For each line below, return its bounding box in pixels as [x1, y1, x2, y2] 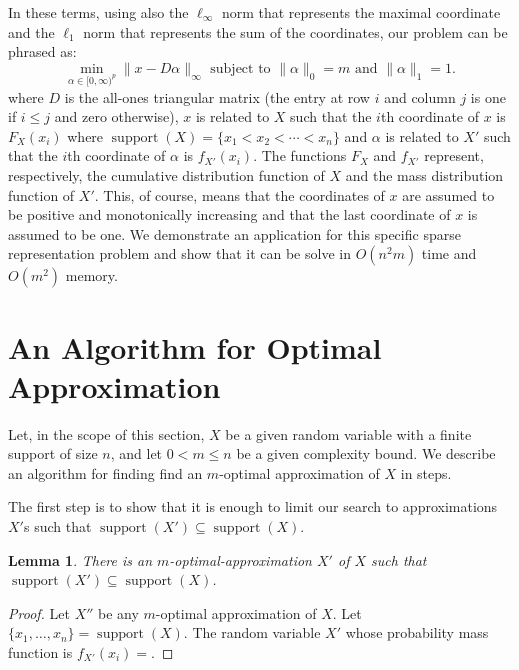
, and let [110, 443, 163, 464]
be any [98, 602, 139, 623]
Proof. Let [8, 602, 70, 623]
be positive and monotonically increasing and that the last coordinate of [8, 204, 451, 225]
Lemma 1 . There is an [8, 549, 153, 570]
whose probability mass [345, 622, 489, 643]
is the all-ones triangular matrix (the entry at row [64, 86, 370, 107]
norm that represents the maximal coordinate [221, 2, 501, 22]
